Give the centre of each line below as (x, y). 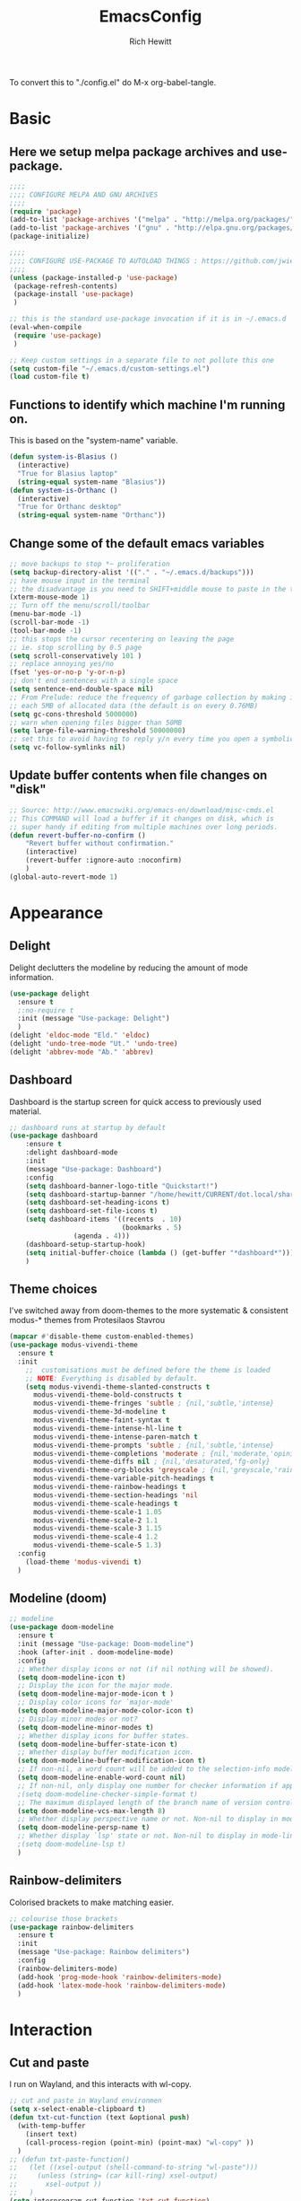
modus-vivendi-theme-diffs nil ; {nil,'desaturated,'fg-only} (151, 1462)
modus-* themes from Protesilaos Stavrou (87, 1320)
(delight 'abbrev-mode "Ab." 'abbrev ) (82, 1052)
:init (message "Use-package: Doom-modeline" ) (106, 1644)
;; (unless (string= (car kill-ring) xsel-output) (114, 2176)
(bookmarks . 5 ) (151, 1228)
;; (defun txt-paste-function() (69, 2159)
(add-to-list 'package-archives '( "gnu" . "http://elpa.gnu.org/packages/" (154, 228)
